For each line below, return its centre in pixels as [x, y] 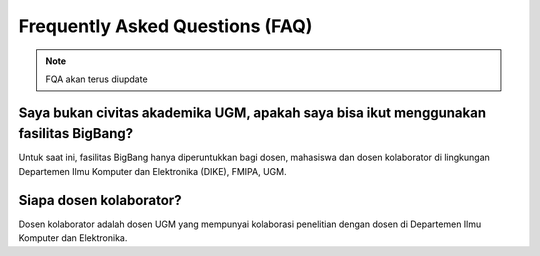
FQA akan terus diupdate [97, 79]
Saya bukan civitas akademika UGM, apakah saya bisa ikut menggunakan [252, 112]
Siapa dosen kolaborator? [100, 200]
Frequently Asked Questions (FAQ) [165, 26]
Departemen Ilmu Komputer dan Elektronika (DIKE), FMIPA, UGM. [152, 171]
